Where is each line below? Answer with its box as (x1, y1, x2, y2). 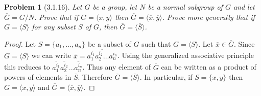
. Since (234, 38, 255, 49)
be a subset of (87, 38, 131, 49)
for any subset (32, 21, 76, 32)
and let (233, 2, 255, 12)
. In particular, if (139, 72, 193, 82)
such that (141, 38, 171, 49)
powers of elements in (4, 72, 72, 82)
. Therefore (78, 72, 112, 82)
